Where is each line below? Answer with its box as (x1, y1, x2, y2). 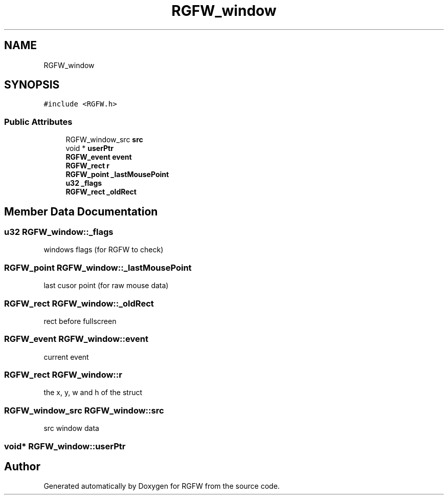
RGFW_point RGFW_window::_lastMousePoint (4, 262, 192, 273)
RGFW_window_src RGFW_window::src (4, 405, 164, 416)
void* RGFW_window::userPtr (4, 441, 126, 451)
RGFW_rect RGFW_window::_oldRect (4, 298, 154, 309)
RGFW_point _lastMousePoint (65, 170, 169, 179)
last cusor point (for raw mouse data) (43, 281, 169, 290)
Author (4, 460, 40, 473)
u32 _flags (65, 179, 102, 188)
